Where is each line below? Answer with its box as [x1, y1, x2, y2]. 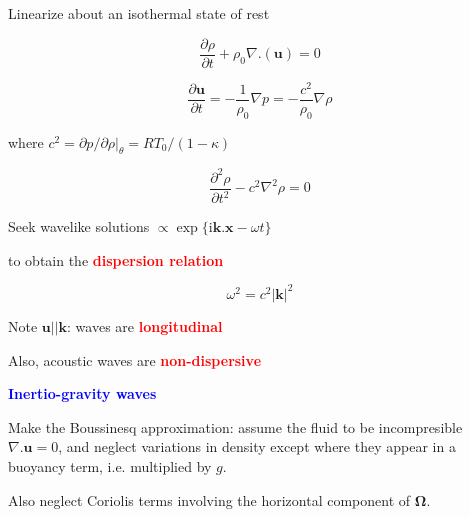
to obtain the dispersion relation [8, 249, 224, 270]
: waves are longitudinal [67, 315, 223, 336]
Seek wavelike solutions [8, 216, 150, 237]
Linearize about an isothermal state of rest [8, 3, 270, 23]
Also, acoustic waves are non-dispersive [8, 349, 262, 370]
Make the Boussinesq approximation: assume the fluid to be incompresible [8, 416, 463, 437]
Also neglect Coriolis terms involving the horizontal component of [8, 489, 411, 510]
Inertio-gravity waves [8, 383, 157, 404]
